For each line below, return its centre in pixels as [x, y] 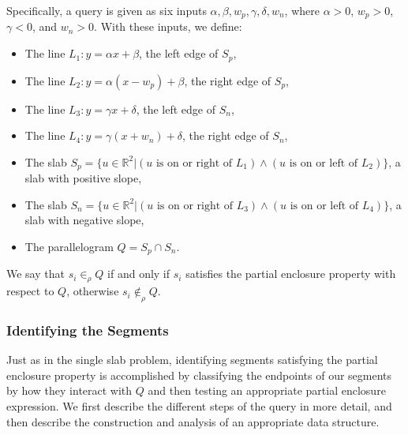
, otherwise [93, 291]
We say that [36, 274]
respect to [30, 291]
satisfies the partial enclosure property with [291, 274]
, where [302, 10]
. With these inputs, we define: [168, 26]
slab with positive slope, [83, 178]
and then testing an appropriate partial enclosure [267, 390]
